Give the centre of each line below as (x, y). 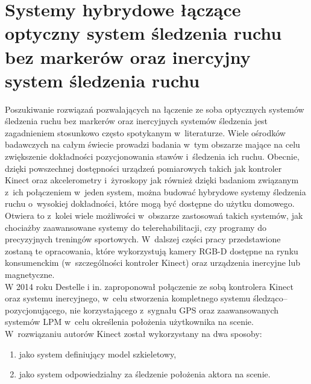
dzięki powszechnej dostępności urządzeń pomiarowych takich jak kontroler (143, 168)
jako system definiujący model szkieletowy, (98, 354)
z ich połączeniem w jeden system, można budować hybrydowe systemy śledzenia (155, 191)
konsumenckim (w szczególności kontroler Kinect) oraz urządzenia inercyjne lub (153, 263)
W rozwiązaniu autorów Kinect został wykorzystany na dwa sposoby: (134, 333)
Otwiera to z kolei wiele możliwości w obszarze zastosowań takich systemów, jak (154, 216)
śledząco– (270, 298)
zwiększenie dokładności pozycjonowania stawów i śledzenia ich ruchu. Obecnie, (152, 156)
